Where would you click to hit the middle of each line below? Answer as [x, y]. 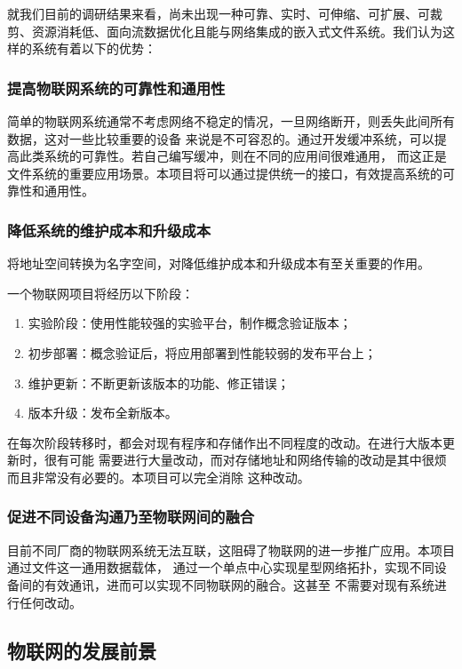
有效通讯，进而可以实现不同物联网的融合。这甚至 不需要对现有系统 [239, 584]
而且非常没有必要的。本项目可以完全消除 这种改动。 [159, 477]
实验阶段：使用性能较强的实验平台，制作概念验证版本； [190, 323]
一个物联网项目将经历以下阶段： [100, 293]
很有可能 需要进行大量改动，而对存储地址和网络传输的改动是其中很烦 [245, 460]
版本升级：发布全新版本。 [103, 413]
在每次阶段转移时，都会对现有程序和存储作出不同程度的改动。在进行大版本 [225, 442]
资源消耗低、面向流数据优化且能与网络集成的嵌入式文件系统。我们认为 [237, 31]
